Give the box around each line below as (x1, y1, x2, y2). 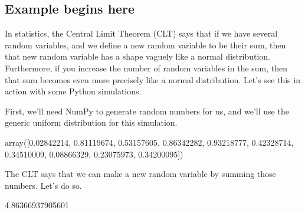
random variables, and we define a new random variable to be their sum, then (5, 38, 286, 51)
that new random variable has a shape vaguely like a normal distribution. (5, 50, 270, 63)
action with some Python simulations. (5, 85, 142, 97)
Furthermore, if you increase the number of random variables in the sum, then (5, 61, 288, 74)
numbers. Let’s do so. (5, 179, 82, 191)
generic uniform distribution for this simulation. (5, 116, 178, 129)
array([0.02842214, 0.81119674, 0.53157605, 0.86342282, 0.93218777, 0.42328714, (5, 136, 294, 148)
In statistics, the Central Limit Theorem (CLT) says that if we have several (5, 27, 278, 40)
